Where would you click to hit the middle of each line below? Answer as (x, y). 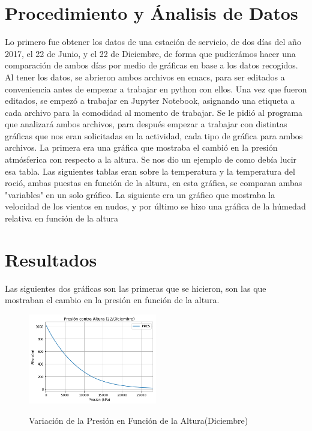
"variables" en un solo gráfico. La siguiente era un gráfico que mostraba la (140, 194)
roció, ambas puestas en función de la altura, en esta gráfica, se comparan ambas (154, 183)
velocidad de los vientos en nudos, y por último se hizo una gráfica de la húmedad (155, 206)
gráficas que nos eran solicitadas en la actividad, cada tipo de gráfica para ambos (154, 135)
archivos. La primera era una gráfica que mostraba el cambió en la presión (141, 147)
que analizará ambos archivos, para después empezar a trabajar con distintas (146, 124)
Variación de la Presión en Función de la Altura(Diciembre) (139, 420)
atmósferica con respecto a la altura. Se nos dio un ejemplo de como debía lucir (151, 159)
